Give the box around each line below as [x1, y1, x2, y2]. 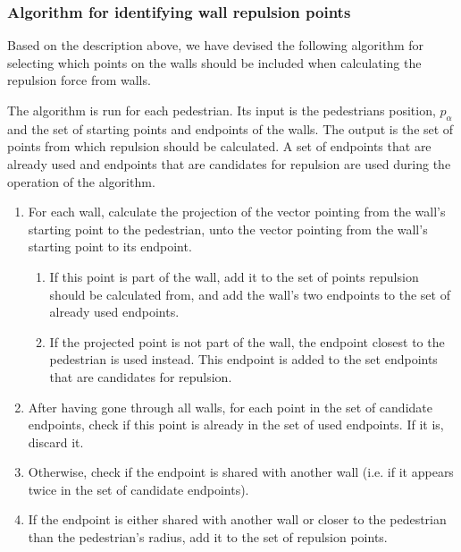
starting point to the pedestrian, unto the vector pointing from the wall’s [28, 219, 428, 238]
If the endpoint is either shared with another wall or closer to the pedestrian [28, 510, 447, 529]
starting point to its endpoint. [28, 237, 192, 256]
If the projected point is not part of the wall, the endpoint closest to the [49, 332, 445, 351]
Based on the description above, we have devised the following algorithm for [7, 36, 424, 55]
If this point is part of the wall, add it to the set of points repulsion [49, 267, 419, 285]
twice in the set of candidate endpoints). [28, 480, 249, 498]
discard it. [28, 432, 84, 451]
